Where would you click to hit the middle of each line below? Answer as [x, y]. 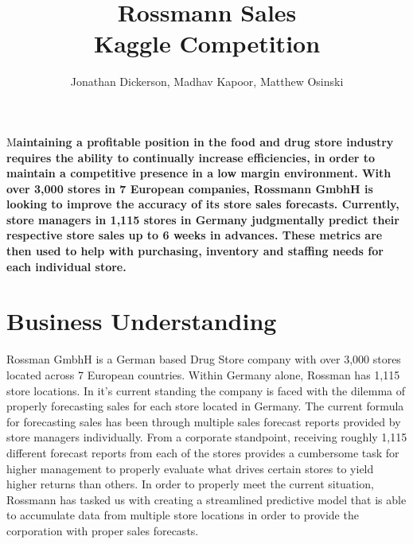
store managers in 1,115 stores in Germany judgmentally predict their [203, 219]
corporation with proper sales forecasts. [103, 530]
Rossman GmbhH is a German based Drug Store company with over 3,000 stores [204, 359]
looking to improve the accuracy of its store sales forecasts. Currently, [203, 204]
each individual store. [66, 266]
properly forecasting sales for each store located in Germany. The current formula [205, 406]
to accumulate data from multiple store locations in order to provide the [183, 515]
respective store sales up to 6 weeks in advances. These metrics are [195, 235]
